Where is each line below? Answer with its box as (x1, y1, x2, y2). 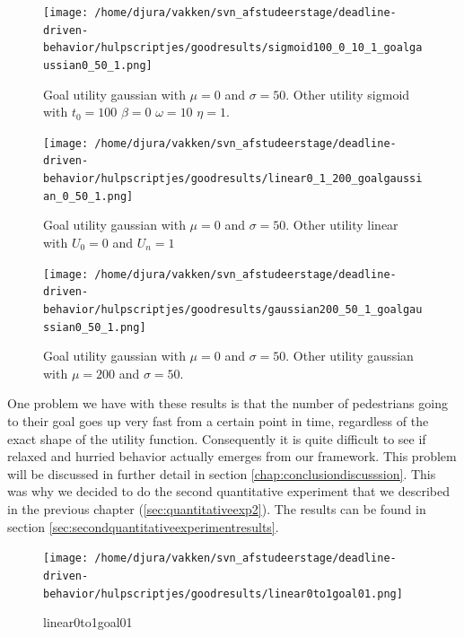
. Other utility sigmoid (285, 84, 410, 103)
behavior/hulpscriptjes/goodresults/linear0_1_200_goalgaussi (43, 172, 423, 186)
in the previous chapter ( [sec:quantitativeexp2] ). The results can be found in (7, 500, 426, 518)
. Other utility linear (285, 215, 398, 234)
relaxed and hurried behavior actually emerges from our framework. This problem (7, 447, 457, 466)
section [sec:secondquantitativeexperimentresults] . (7, 517, 279, 536)
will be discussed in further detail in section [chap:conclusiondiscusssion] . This (7, 464, 436, 483)
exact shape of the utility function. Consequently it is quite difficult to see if (7, 429, 426, 448)
